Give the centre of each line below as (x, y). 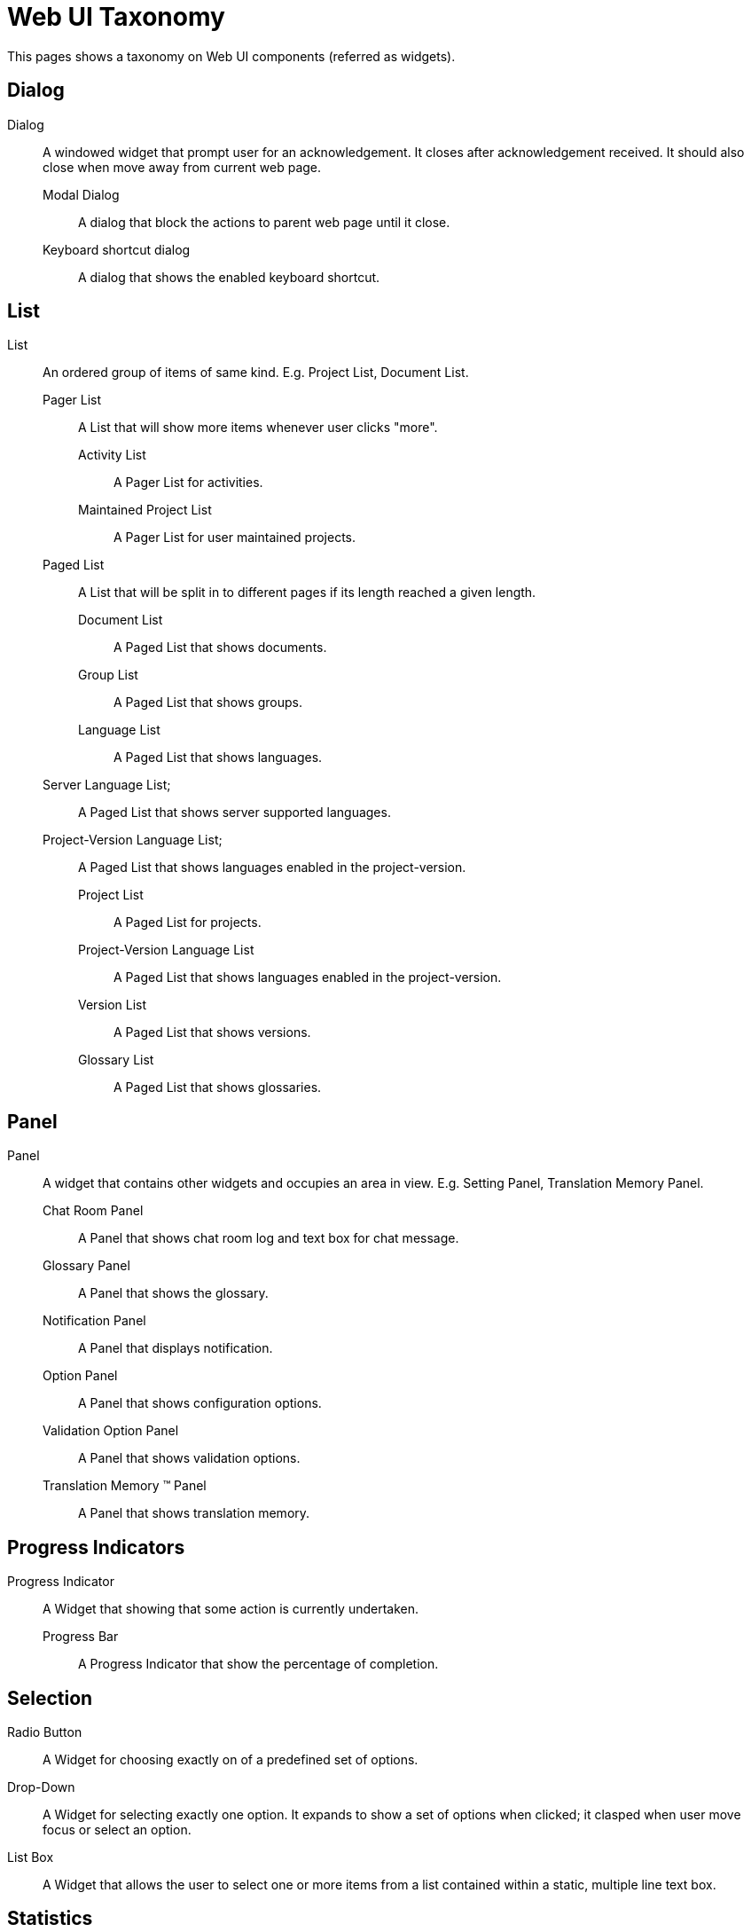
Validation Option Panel (111, 1431)
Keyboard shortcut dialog (117, 249)
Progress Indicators (96, 1547)
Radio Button (45, 1732)
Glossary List (116, 1060)
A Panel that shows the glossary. (173, 1293)
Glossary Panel (86, 1266)
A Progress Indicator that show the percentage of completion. (258, 1664)
